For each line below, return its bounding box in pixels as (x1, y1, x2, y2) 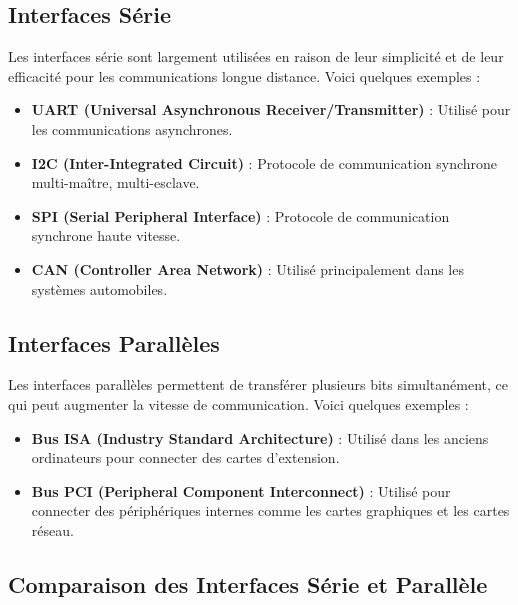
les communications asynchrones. (31, 118, 233, 139)
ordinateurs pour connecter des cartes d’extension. (31, 447, 340, 468)
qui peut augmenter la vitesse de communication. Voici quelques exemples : (8, 393, 469, 414)
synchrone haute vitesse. (31, 225, 181, 246)
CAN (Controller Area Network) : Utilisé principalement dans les (31, 258, 464, 279)
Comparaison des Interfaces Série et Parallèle (8, 568, 488, 599)
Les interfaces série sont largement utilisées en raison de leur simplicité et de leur (8, 46, 504, 67)
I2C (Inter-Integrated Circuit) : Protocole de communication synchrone (31, 152, 498, 173)
